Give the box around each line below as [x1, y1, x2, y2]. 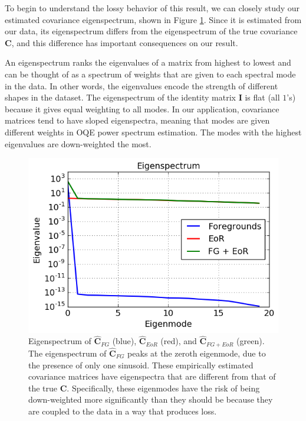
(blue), [112, 335, 137, 347]
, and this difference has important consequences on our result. [11, 36, 238, 48]
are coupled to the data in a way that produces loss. [28, 404, 217, 417]
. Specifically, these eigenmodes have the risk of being [67, 381, 260, 394]
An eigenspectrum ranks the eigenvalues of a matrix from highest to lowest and [5, 56, 291, 69]
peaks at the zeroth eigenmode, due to [127, 347, 266, 359]
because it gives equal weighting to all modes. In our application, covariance [5, 102, 279, 115]
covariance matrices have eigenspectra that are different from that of [28, 370, 276, 383]
